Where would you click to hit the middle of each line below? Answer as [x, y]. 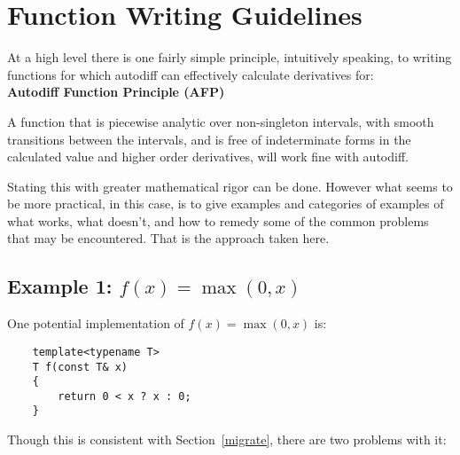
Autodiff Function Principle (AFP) [116, 92]
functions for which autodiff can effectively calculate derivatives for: [191, 74]
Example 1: [60, 286]
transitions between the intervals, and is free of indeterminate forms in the [209, 139]
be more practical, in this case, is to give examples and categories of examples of [226, 204]
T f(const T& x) [80, 367]
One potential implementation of [96, 323]
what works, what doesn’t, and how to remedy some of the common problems [218, 220]
